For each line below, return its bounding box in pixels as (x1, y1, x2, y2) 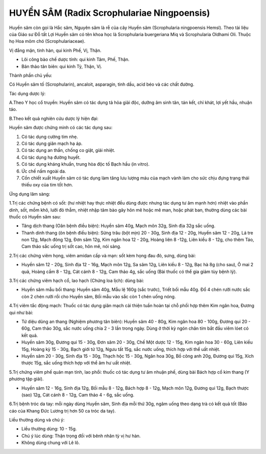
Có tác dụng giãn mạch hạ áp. (21, 140, 83, 146)
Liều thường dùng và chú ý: (9, 417, 65, 423)
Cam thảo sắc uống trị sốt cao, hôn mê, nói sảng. (21, 244, 122, 249)
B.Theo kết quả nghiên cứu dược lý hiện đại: (9, 115, 99, 121)
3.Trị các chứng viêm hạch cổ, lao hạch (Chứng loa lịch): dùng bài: (9, 278, 144, 283)
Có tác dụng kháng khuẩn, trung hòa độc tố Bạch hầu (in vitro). (21, 161, 150, 167)
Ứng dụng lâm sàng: (9, 191, 50, 197)
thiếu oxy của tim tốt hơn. (21, 182, 73, 188)
